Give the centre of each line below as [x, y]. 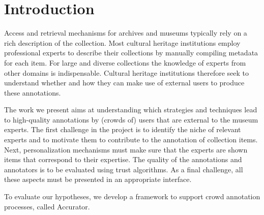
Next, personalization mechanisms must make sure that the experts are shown [126, 149]
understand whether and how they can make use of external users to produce [124, 83]
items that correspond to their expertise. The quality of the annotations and [123, 159]
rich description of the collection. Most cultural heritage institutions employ [122, 42]
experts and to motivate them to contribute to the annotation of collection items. [131, 140]
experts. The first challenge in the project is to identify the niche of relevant [123, 129]
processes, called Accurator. [47, 206]
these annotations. [33, 92]
